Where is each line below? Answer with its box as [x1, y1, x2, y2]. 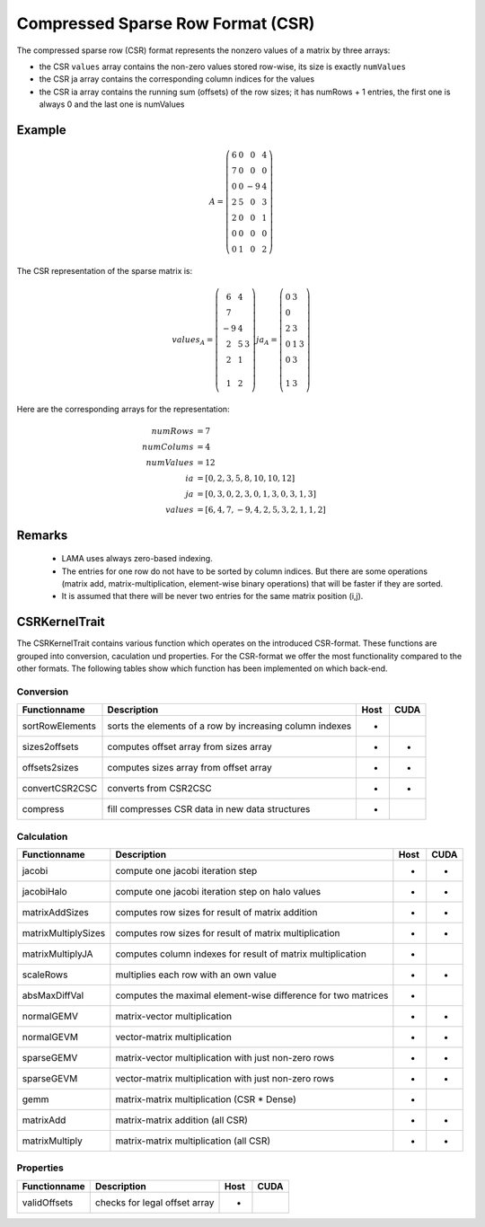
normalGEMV [22, 1011, 78, 1023]
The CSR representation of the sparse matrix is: [16, 266, 193, 277]
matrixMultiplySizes [22, 927, 106, 940]
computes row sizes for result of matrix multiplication [115, 927, 340, 940]
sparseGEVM [22, 1073, 78, 1085]
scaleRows [22, 968, 68, 981]
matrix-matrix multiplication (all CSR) [115, 1134, 271, 1147]
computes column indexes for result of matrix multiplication [115, 948, 367, 960]
